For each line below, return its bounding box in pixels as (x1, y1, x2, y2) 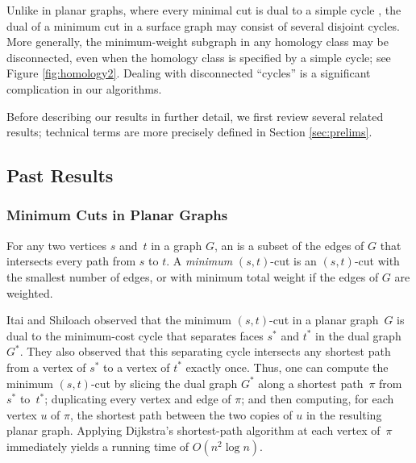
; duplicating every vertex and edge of (44, 390, 231, 407)
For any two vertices (6, 236, 106, 253)
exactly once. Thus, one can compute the (185, 358, 389, 375)
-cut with (354, 252, 400, 269)
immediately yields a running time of (6, 437, 189, 454)
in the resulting (306, 406, 382, 423)
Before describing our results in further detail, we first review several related (6, 107, 384, 124)
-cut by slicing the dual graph (90, 374, 238, 391)
